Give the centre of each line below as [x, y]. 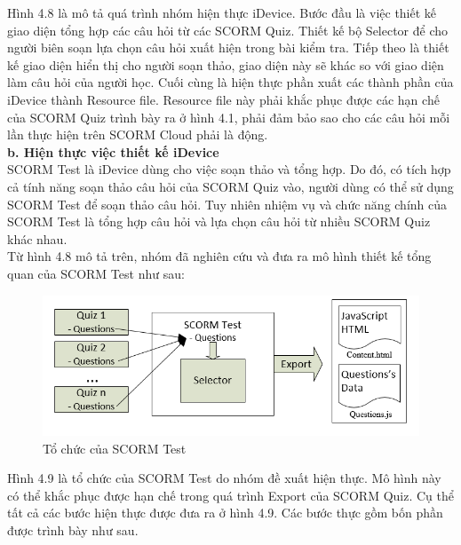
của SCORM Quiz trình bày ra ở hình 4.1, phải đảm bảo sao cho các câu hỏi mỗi [229, 117]
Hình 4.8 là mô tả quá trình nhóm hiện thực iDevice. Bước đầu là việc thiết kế [222, 12]
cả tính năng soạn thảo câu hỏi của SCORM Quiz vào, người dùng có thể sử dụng [230, 186]
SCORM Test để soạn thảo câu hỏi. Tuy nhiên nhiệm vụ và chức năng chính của [227, 204]
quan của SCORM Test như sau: [96, 273]
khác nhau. [37, 238]
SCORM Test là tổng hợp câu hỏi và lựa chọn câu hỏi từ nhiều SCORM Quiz [219, 221]
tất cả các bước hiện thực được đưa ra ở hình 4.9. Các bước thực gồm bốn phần [225, 513]
